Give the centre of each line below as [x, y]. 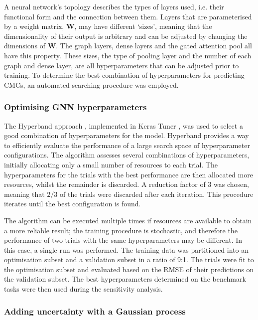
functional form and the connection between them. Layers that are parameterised [128, 16]
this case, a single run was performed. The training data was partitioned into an [126, 249]
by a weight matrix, [34, 26]
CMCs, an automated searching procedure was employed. [91, 84]
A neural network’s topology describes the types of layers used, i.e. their [114, 6]
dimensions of [25, 46]
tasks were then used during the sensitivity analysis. [83, 289]
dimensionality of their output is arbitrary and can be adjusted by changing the [126, 36]
